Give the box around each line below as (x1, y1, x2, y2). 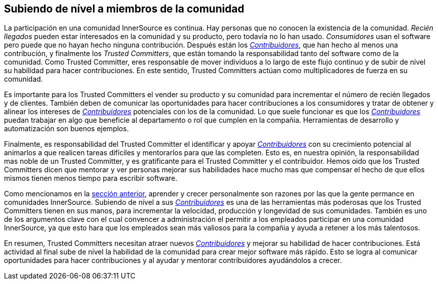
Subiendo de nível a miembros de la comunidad (4, 3, 244, 15)
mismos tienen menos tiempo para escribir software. (4, 174, 177, 183)
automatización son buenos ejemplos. (4, 124, 129, 133)
